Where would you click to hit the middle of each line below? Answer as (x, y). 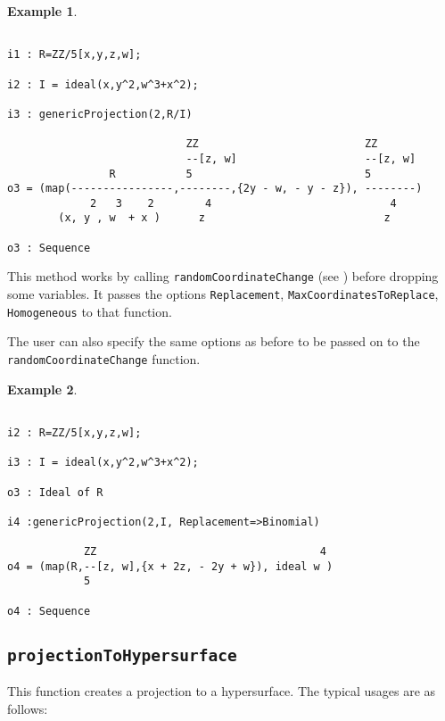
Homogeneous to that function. (90, 311)
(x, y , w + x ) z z (224, 218)
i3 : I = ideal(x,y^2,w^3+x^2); (103, 463)
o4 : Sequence (49, 611)
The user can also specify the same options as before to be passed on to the (214, 341)
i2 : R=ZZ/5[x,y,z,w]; (74, 432)
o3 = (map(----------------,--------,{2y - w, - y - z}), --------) (215, 189)
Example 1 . (42, 11)
